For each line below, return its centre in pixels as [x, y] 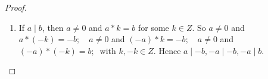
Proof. [16, 7]
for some [153, 27]
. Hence [167, 50]
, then [53, 27]
